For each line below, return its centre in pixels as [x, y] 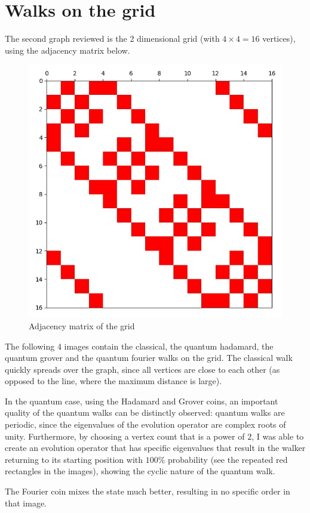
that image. [26, 503]
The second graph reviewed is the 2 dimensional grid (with [112, 38]
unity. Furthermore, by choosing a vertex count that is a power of [125, 436]
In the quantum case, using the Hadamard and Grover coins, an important [142, 401]
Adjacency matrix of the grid [82, 325]
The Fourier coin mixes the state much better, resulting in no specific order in [148, 491]
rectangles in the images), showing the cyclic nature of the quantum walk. [140, 471]
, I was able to [278, 436]
